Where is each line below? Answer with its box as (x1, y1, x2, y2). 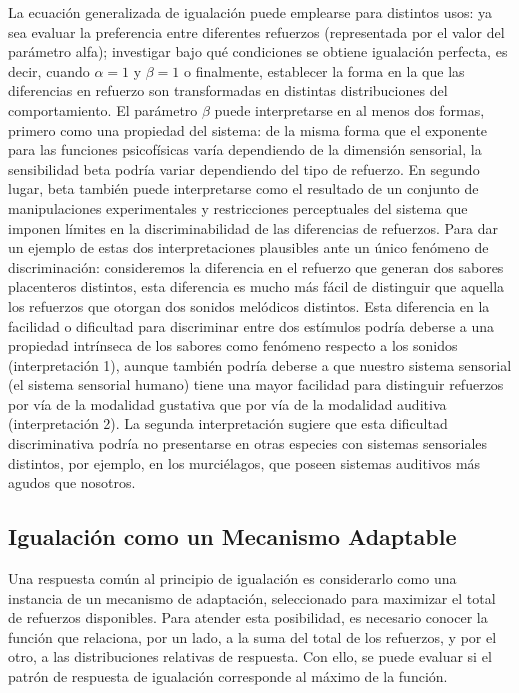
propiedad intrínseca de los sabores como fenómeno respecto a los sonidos (8, 335, 458, 356)
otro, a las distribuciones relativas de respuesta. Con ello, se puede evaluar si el (8, 646, 492, 667)
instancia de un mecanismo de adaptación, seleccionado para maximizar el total (8, 587, 496, 608)
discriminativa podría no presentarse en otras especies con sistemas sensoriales (8, 433, 488, 454)
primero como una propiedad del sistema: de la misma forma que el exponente (8, 119, 488, 140)
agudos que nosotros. (8, 472, 136, 493)
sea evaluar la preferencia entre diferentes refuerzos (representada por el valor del (8, 21, 505, 42)
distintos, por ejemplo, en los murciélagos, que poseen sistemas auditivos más (8, 452, 481, 473)
